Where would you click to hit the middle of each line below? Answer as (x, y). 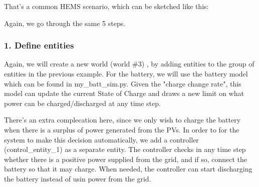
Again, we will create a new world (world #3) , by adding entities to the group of (129, 64)
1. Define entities (39, 45)
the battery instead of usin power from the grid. (78, 178)
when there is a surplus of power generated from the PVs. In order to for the (122, 129)
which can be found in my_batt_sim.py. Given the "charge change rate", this (123, 83)
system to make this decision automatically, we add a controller (101, 139)
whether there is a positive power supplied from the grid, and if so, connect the (126, 159)
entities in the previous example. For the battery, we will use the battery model (126, 73)
